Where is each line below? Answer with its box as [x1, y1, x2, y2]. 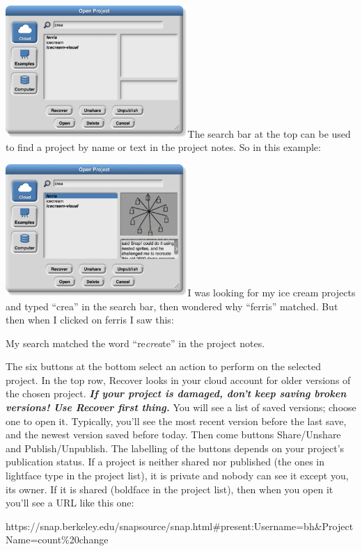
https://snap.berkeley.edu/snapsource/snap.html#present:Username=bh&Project [6, 518, 354, 533]
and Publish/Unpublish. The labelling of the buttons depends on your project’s [6, 440, 345, 455]
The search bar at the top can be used [187, 126, 351, 141]
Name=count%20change [6, 532, 109, 547]
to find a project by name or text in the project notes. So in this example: [6, 140, 321, 154]
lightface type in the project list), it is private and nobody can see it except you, [6, 468, 349, 483]
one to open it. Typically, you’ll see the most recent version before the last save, [6, 413, 347, 428]
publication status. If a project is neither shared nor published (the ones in [6, 454, 324, 469]
